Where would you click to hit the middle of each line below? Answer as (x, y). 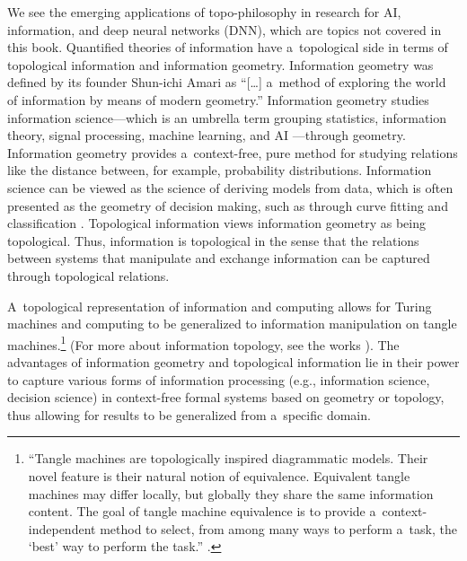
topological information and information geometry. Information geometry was (220, 64)
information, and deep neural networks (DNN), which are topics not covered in (225, 29)
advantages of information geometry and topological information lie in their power (233, 361)
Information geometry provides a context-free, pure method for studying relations (233, 152)
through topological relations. (88, 275)
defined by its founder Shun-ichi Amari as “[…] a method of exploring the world (227, 82)
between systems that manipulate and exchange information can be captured (219, 258)
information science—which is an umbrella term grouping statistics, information (227, 117)
